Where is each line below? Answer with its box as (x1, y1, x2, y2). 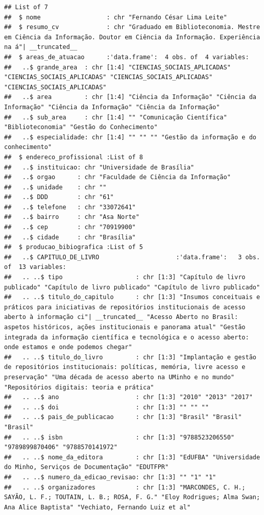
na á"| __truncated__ (4, 43, 78, 51)
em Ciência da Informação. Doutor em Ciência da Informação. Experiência (4, 33, 260, 41)
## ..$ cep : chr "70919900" (4, 224, 136, 231)
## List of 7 (4, 4, 48, 11)
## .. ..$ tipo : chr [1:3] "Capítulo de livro (4, 274, 246, 281)
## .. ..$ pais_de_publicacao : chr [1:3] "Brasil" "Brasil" (4, 413, 242, 421)
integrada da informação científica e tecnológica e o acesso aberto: (4, 333, 249, 341)
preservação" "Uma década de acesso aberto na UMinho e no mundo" (4, 373, 235, 381)
